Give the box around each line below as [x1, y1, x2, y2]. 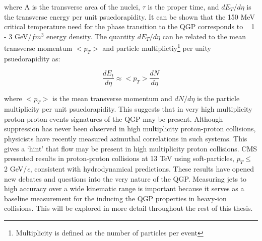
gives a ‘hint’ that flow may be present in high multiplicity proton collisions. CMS [4, 143, 257, 153]
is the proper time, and [148, 2, 219, 12]
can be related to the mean [162, 31, 246, 41]
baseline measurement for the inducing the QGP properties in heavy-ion [4, 193, 227, 203]
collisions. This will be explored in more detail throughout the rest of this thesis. [4, 203, 253, 213]
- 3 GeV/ [4, 31, 32, 41]
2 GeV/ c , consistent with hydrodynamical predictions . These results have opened [4, 164, 254, 174]
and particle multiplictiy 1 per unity [102, 41, 211, 53]
